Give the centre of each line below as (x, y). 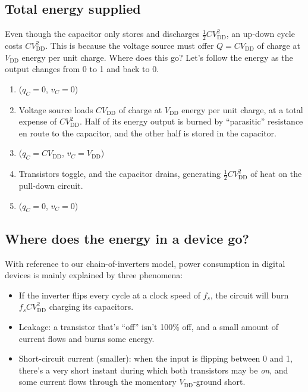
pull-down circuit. (51, 186)
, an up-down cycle (260, 34)
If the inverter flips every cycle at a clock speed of (109, 295)
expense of (38, 121)
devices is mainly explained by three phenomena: (94, 275)
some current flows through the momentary (98, 382)
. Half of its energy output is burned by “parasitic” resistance (191, 121)
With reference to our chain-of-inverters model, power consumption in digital (145, 263)
